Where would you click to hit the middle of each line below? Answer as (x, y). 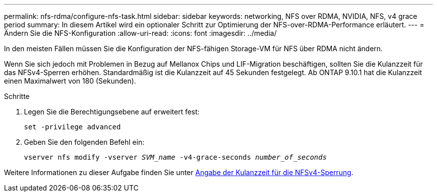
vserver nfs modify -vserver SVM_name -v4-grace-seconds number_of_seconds (175, 157)
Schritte (17, 96)
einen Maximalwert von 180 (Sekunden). (70, 81)
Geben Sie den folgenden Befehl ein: (84, 142)
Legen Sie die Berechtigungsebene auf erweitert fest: (112, 112)
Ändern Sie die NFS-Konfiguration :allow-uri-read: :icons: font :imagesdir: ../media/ (140, 33)
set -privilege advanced (72, 127)
